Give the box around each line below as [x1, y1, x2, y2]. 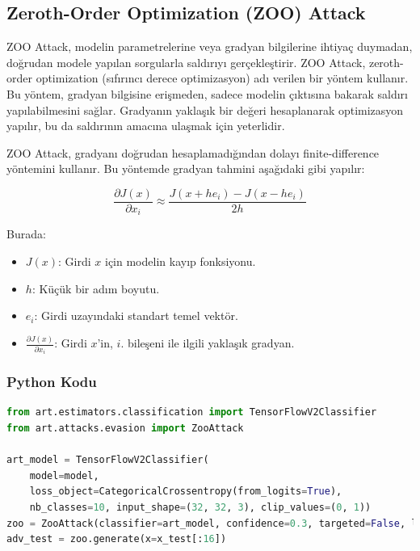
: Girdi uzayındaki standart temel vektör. [34, 307, 238, 324]
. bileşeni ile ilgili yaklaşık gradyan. [120, 334, 295, 351]
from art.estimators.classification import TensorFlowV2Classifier [6, 406, 377, 419]
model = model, [29, 469, 99, 482]
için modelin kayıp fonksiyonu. [105, 253, 256, 270]
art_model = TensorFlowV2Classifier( [6, 454, 209, 466]
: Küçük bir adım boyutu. [31, 280, 160, 297]
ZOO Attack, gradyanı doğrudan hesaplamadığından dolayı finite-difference [6, 144, 380, 161]
